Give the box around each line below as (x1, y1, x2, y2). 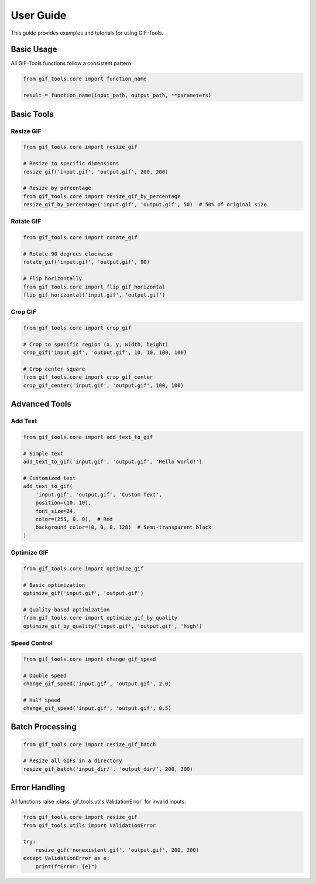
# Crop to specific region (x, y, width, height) (23, 341, 169, 348)
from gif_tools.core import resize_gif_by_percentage (23, 193, 181, 199)
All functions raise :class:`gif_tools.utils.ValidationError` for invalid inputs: (11, 798, 187, 805)
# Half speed (23, 696, 61, 703)
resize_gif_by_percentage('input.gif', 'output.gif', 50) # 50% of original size (23, 201, 267, 208)
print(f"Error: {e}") (35, 863, 98, 870)
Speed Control (11, 639, 53, 647)
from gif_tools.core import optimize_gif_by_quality (23, 614, 178, 621)
